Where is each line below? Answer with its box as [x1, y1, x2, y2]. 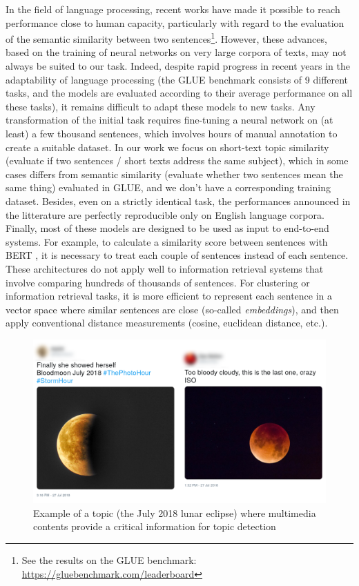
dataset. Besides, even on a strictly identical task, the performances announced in [6, 193, 351, 208]
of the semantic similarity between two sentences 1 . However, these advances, [6, 30, 327, 46]
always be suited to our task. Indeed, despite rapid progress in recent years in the [6, 59, 350, 73]
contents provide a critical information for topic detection [33, 519, 276, 534]
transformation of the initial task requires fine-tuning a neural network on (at [6, 113, 333, 127]
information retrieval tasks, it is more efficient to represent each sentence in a [6, 289, 333, 303]
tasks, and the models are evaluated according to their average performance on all [6, 86, 353, 100]
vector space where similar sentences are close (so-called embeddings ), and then [6, 302, 339, 316]
